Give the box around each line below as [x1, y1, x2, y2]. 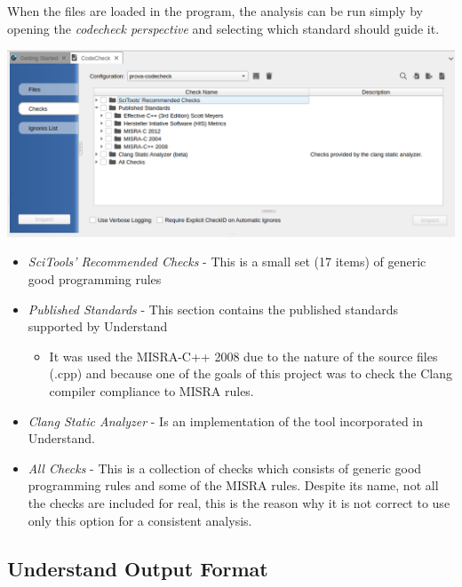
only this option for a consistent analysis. [28, 511, 252, 529]
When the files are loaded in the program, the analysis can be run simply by [7, 2, 423, 20]
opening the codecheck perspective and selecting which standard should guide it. [7, 19, 440, 37]
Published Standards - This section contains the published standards [28, 299, 398, 318]
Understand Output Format [7, 554, 268, 582]
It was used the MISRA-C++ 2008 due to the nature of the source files [49, 346, 438, 365]
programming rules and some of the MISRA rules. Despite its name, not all [28, 476, 439, 495]
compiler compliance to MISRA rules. [49, 382, 254, 400]
